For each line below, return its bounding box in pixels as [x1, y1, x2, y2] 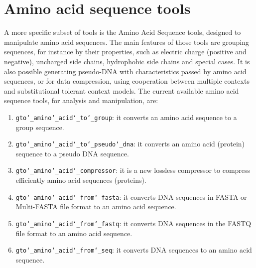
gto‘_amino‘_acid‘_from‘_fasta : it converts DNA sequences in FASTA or [15, 191, 247, 202]
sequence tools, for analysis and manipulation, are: [4, 95, 158, 106]
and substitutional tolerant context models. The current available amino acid [4, 85, 239, 96]
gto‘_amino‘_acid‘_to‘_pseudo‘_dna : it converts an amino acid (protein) [15, 138, 245, 149]
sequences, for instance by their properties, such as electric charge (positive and [4, 46, 247, 57]
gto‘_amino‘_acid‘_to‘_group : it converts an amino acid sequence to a [15, 112, 237, 122]
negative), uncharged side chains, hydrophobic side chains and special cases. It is [4, 56, 250, 66]
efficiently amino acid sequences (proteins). [15, 175, 146, 185]
